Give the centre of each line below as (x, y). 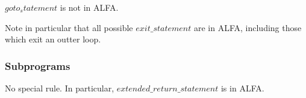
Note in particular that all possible (69, 27)
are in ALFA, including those (248, 27)
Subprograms (38, 65)
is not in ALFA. (89, 7)
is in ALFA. (242, 88)
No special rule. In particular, (60, 88)
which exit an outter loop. (53, 39)
